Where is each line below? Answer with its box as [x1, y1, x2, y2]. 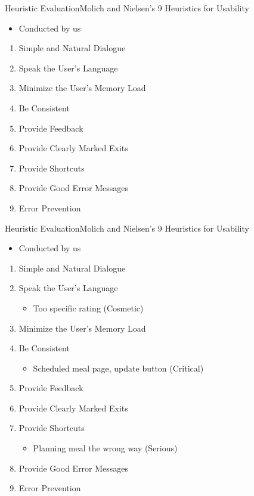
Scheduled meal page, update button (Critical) [33, 361, 204, 374]
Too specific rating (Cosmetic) [33, 301, 144, 314]
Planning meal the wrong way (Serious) [33, 442, 178, 454]
